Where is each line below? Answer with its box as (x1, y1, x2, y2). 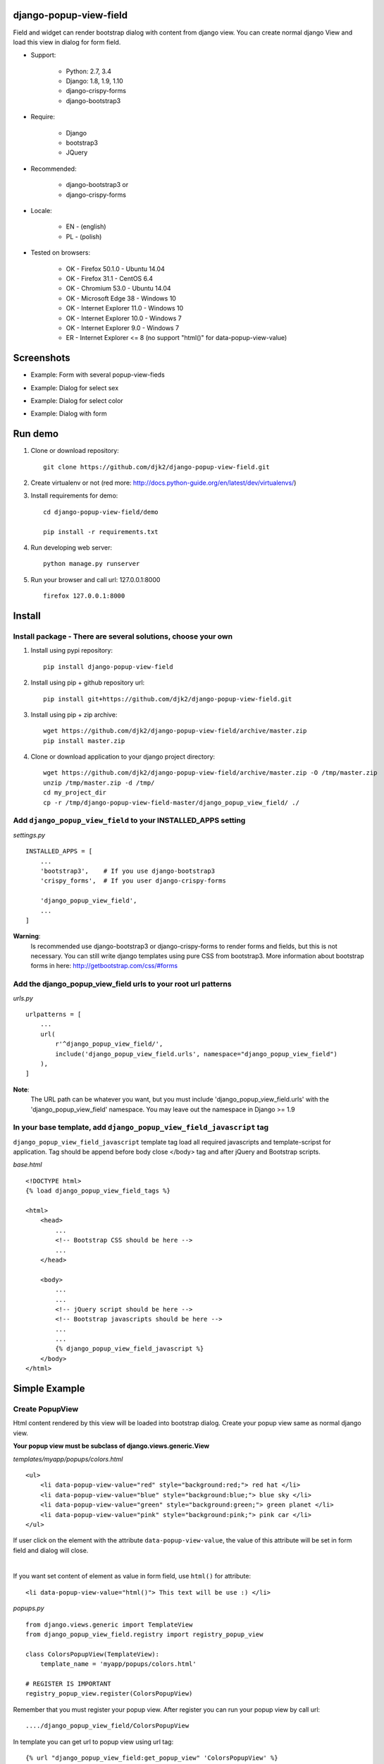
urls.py (13, 993, 33, 1002)
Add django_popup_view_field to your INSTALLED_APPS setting (13, 816, 246, 826)
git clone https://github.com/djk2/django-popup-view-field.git (43, 463, 271, 471)
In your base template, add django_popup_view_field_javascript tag (13, 1123, 269, 1132)
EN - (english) (66, 222, 106, 231)
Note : (13, 1085, 30, 1094)
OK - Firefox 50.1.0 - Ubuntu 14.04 (66, 265, 165, 273)
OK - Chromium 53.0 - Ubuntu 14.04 (66, 284, 172, 293)
